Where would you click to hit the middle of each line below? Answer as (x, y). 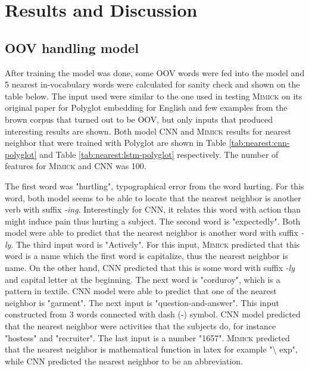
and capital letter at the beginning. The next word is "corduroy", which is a (143, 279)
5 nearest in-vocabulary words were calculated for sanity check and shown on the (152, 84)
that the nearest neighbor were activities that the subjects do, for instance (141, 326)
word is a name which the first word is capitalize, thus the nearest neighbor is (146, 256)
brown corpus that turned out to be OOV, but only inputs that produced (139, 119)
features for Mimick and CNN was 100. (76, 166)
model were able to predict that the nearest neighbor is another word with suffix (152, 233)
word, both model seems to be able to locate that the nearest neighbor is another (153, 197)
